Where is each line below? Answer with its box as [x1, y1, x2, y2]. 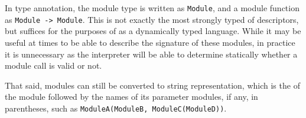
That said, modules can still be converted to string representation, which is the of [5, 79, 300, 91]
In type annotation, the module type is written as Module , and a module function [5, 2, 300, 14]
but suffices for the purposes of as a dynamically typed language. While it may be [5, 25, 301, 37]
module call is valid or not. [5, 59, 102, 72]
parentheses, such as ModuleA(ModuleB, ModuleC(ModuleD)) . [5, 102, 227, 114]
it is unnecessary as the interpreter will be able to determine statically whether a [5, 48, 298, 60]
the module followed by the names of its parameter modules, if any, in [5, 90, 258, 103]
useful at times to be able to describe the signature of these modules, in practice [5, 36, 295, 48]
